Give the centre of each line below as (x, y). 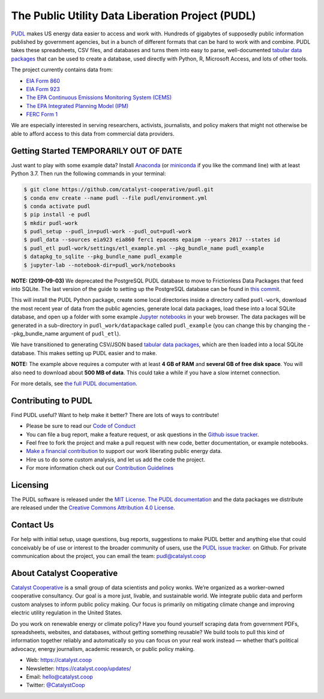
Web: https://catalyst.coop (59, 660)
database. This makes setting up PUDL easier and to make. (84, 353)
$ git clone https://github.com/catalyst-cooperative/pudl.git (119, 190)
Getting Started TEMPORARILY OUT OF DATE (97, 151)
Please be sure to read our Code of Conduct (81, 426)
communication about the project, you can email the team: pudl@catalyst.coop (109, 556)
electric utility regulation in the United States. (67, 613)
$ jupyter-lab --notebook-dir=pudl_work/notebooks (100, 265)
